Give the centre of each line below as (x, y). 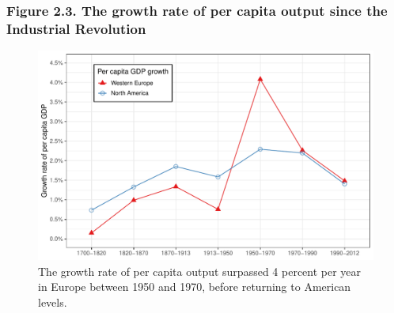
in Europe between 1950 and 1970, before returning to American (195, 287)
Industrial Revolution (76, 28)
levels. (53, 302)
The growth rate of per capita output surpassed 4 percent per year (200, 271)
